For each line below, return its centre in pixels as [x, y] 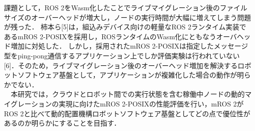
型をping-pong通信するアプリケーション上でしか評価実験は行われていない [122, 55]
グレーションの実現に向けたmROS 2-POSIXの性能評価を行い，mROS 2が [127, 103]
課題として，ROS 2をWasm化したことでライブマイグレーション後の [112, 7]
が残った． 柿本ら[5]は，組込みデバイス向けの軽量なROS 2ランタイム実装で [125, 27]
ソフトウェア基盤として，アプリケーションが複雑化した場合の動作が [127, 75]
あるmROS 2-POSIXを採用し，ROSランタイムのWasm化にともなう [110, 36]
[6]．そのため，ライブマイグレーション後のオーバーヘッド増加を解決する [121, 65]
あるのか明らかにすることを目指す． [62, 123]
